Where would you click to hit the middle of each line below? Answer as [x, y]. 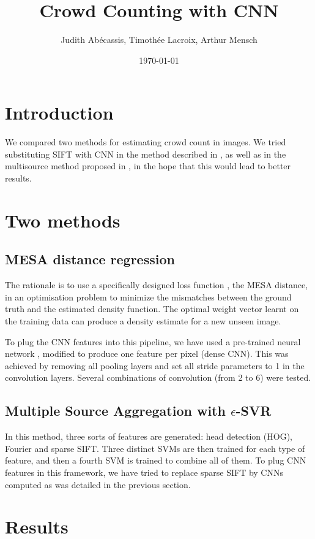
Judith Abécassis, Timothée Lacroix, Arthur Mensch [159, 40]
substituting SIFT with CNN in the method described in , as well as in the [146, 154]
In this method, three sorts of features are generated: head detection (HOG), [149, 436]
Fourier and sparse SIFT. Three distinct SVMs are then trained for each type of [155, 448]
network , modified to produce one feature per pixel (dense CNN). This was [147, 354]
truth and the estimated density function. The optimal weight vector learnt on [152, 309]
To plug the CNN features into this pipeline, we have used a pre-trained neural [153, 341]
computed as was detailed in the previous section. [98, 484]
